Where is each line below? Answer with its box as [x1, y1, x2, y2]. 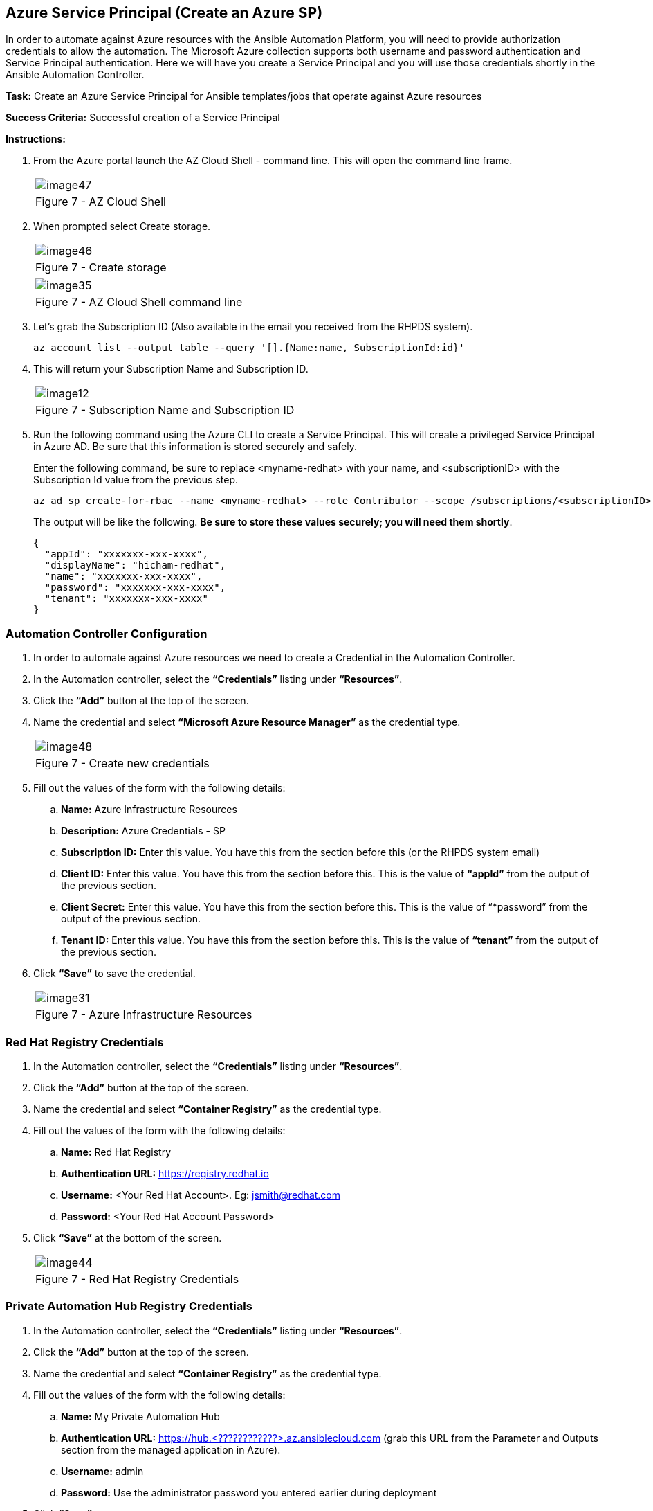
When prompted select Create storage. [33, 220, 211, 233]
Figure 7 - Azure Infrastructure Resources [35, 1008, 252, 1022]
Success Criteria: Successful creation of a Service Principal [6, 111, 280, 124]
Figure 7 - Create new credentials [35, 756, 210, 771]
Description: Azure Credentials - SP [61, 825, 226, 837]
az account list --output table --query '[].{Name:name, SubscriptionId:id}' [33, 342, 465, 354]
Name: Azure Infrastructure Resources [61, 803, 237, 816]
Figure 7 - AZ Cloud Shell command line [35, 295, 243, 310]
